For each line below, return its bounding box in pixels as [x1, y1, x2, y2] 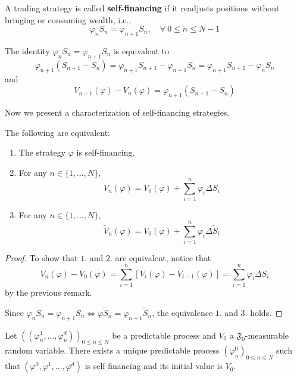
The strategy [18, 146, 66, 159]
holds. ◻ [250, 306, 283, 318]
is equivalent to [113, 44, 169, 57]
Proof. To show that [5, 252, 78, 264]
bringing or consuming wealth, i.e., [5, 13, 132, 26]
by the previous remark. [5, 286, 92, 298]
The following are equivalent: [5, 126, 110, 138]
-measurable [245, 329, 289, 341]
